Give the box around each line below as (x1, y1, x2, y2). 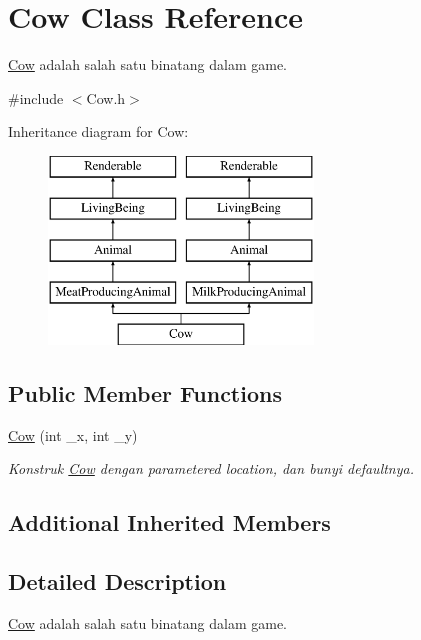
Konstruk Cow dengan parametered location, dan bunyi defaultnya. (8, 458, 414, 479)
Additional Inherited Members (8, 507, 331, 538)
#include (8, 87, 64, 108)
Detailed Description (8, 566, 227, 597)
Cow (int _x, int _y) (8, 424, 138, 445)
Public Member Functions (8, 377, 282, 408)
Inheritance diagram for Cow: (8, 121, 189, 142)
